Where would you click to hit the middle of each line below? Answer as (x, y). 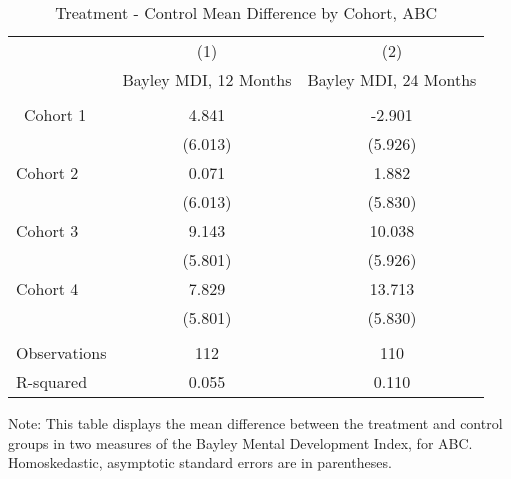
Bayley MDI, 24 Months (392, 79)
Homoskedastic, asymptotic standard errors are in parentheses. (200, 462)
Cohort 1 (55, 114)
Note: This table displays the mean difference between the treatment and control (255, 423)
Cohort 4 (47, 288)
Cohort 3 (47, 230)
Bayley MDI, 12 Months (207, 79)
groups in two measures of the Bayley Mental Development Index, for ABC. (240, 442)
